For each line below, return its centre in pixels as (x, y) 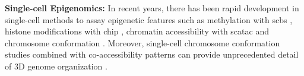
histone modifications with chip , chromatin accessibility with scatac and (137, 31)
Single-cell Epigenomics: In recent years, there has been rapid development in (152, 8)
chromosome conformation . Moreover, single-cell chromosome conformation (142, 42)
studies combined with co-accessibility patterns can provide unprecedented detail (152, 54)
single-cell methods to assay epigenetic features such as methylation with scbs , (149, 19)
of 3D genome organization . (56, 66)
